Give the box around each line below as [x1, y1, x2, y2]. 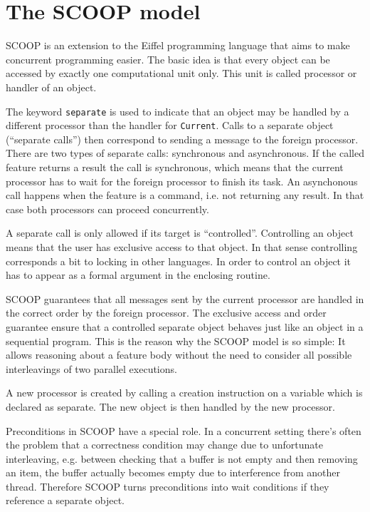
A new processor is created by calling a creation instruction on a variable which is [6, 385, 363, 400]
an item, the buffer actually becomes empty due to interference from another [6, 465, 341, 480]
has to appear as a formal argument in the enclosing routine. [6, 267, 270, 282]
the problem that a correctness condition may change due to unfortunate [6, 437, 323, 452]
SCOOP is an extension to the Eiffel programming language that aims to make [6, 38, 350, 53]
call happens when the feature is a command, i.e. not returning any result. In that [6, 188, 364, 203]
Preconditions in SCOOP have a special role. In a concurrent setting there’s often [6, 423, 361, 438]
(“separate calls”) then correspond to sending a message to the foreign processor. [6, 131, 359, 146]
